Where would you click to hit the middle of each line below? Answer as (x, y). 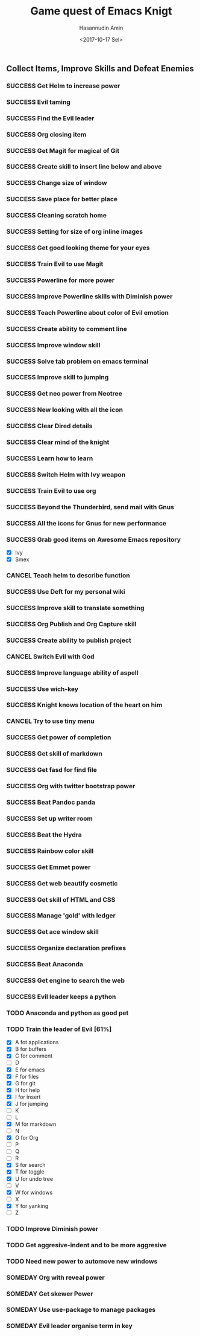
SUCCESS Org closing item (46, 134)
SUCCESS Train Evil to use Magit (55, 264)
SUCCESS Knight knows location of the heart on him (84, 705)
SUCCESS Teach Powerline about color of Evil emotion (87, 312)
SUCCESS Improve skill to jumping (58, 377)
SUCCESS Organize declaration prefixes (66, 948)
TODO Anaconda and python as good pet (67, 1013)
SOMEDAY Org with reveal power (56, 1277)
